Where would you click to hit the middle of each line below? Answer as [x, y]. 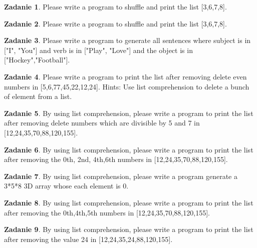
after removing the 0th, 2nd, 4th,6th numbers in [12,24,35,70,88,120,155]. [116, 159]
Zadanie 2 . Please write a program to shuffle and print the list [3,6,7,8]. [115, 23]
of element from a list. [38, 96]
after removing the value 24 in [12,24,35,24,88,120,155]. [88, 239]
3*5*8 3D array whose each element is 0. [66, 186]
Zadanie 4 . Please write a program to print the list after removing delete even [125, 76]
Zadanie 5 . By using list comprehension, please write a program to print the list [129, 113]
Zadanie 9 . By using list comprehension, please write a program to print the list [129, 229]
